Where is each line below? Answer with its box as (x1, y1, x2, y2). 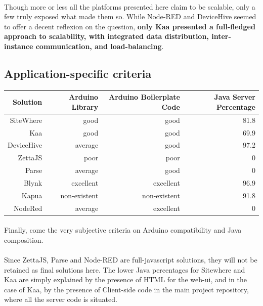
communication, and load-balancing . (35, 40, 164, 51)
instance (4, 40, 33, 51)
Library (71, 101, 99, 112)
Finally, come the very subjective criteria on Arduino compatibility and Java (4, 225, 242, 235)
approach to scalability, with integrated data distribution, (4, 31, 209, 41)
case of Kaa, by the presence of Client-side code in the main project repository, (4, 284, 249, 294)
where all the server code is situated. (4, 294, 117, 304)
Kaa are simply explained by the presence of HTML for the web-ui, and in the (4, 274, 247, 285)
